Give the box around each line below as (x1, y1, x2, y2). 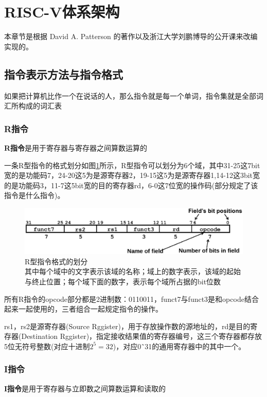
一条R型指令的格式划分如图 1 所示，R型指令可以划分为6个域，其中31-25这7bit (4, 159, 260, 170)
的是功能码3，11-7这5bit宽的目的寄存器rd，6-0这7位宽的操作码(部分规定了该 (4, 179, 258, 190)
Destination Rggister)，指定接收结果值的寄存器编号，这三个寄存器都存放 (21, 331, 262, 341)
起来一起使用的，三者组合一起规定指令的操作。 (4, 303, 163, 314)
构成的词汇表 (18, 100, 62, 111)
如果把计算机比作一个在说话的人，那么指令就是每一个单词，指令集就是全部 (4, 90, 256, 101)
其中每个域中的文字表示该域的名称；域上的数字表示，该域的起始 (25, 266, 241, 277)
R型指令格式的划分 (25, 256, 88, 266)
